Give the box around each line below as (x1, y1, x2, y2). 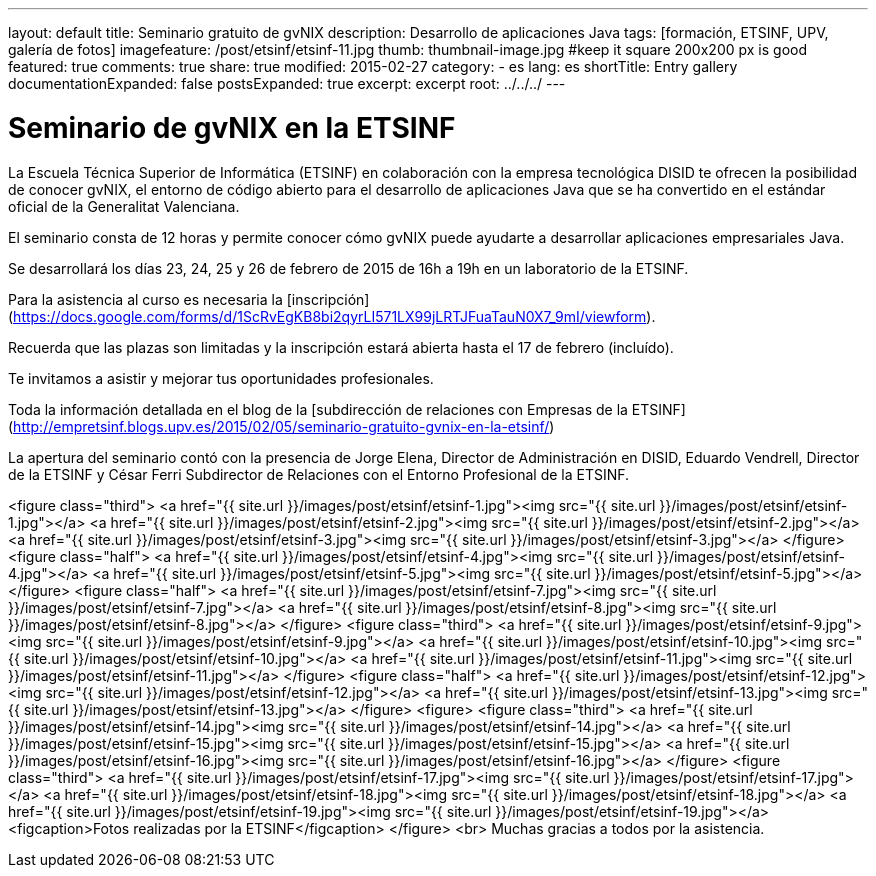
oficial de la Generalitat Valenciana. (8, 197, 240, 215)
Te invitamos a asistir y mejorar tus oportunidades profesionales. (8, 369, 434, 387)
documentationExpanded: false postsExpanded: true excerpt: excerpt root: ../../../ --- (8, 75, 566, 92)
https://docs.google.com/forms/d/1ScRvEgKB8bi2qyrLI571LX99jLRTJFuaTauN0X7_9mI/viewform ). (13, 307, 656, 325)
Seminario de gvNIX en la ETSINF (8, 110, 456, 145)
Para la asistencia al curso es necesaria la (8, 290, 283, 308)
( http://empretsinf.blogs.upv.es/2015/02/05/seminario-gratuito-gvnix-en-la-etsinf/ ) (8, 417, 555, 435)
